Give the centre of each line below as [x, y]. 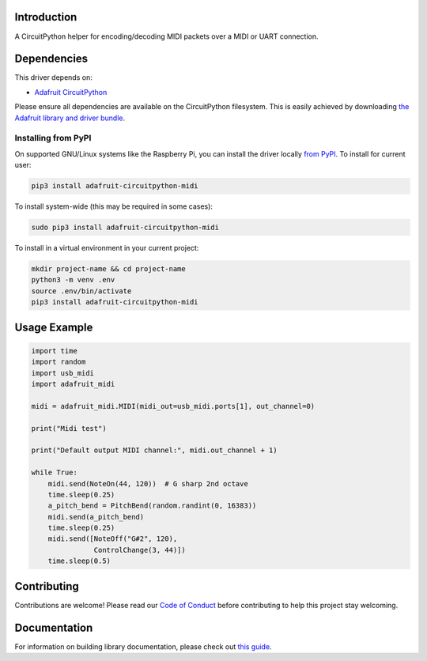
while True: [55, 473]
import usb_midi [63, 373]
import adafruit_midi [73, 384]
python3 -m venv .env [73, 280]
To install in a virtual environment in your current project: [107, 248]
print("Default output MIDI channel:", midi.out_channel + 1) [154, 450]
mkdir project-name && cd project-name [108, 269]
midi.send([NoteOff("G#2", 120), [113, 539]
